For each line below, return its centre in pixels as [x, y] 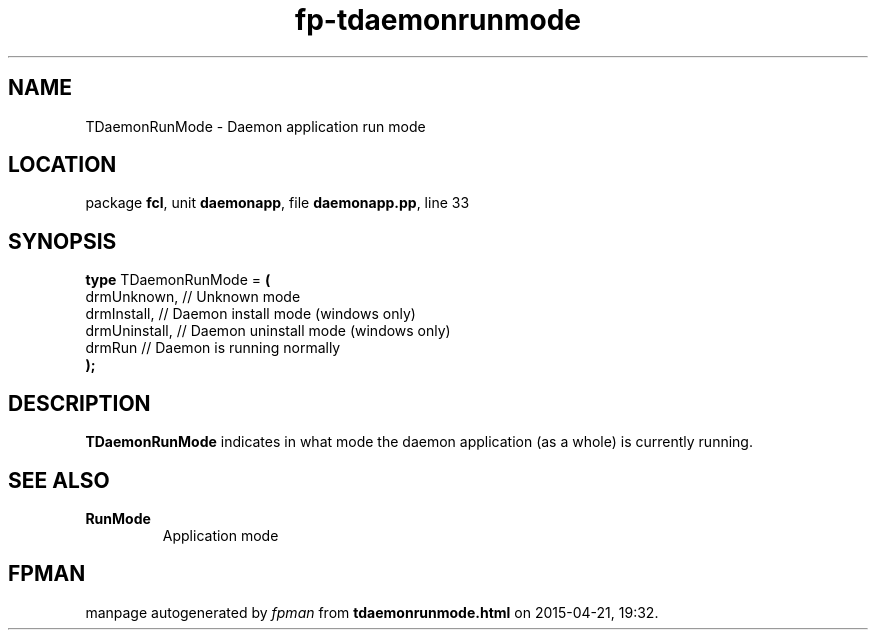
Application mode [220, 535]
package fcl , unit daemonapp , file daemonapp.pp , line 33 [277, 203]
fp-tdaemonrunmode [438, 20]
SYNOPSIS [62, 241]
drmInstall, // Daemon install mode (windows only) [250, 314]
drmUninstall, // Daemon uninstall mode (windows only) [268, 331]
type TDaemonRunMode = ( [178, 280]
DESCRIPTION [79, 403]
